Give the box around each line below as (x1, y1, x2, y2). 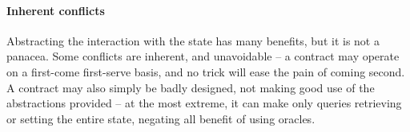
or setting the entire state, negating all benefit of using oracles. (6, 110, 316, 126)
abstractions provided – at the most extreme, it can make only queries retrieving (6, 95, 402, 111)
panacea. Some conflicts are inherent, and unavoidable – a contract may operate (6, 48, 400, 64)
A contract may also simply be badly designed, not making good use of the (6, 79, 375, 95)
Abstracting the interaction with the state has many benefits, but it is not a (6, 32, 380, 49)
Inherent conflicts (6, 2, 105, 18)
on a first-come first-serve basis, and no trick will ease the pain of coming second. (6, 63, 405, 80)
